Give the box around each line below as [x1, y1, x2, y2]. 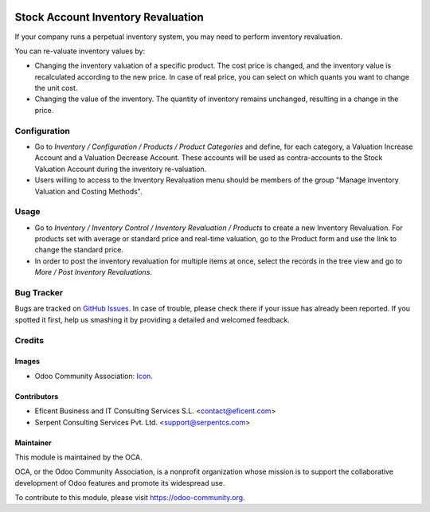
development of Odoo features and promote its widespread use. [14, 478, 225, 487]
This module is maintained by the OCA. [14, 452, 143, 462]
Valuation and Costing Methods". [34, 186, 143, 196]
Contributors [14, 391, 59, 401]
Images [14, 357, 40, 366]
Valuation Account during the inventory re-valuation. [34, 164, 207, 174]
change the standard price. [34, 245, 123, 255]
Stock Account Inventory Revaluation [14, 10, 205, 24]
